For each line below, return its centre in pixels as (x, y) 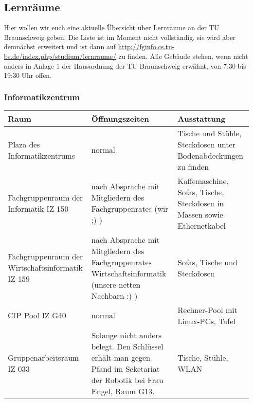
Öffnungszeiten (120, 118)
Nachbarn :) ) (114, 295)
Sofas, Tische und (208, 262)
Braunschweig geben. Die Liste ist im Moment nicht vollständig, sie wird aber (120, 37)
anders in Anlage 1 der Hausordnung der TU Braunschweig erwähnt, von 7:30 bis (125, 65)
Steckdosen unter (207, 144)
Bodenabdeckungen (210, 155)
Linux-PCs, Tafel (207, 321)
